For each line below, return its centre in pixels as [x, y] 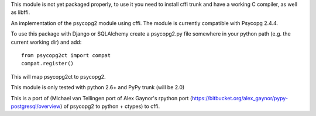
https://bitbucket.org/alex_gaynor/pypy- [240, 98]
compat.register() [48, 64]
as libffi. [20, 12]
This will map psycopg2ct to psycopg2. [58, 76]
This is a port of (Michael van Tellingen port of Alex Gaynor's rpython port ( [102, 98]
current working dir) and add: [46, 42]
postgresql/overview [36, 106]
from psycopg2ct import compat [66, 55]
